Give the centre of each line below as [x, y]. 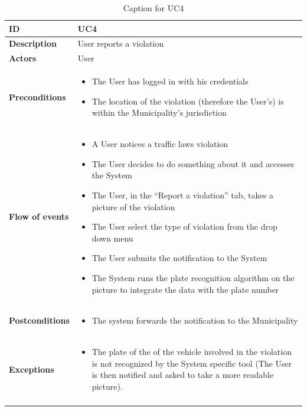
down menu [112, 238]
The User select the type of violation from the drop [184, 226]
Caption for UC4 [153, 8]
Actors [23, 58]
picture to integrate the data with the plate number [185, 289]
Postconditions [39, 320]
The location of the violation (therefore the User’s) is [188, 101]
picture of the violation [133, 206]
